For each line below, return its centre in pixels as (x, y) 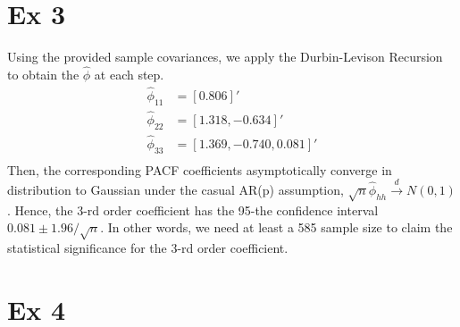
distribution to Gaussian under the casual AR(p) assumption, (176, 190)
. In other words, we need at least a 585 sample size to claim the (276, 227)
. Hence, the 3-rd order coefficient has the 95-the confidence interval (193, 210)
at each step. (129, 74)
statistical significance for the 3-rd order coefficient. (148, 248)
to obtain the (43, 74)
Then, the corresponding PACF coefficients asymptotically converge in (200, 169)
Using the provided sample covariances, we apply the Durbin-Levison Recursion (225, 57)
